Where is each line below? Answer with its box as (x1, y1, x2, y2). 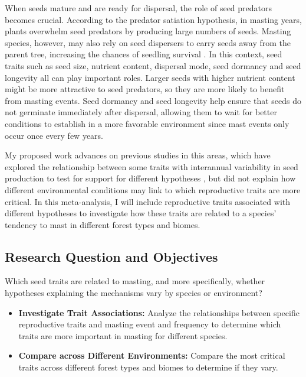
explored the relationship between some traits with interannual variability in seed (5, 160, 298, 173)
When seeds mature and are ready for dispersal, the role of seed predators (5, 2, 272, 14)
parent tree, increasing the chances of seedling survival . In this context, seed (5, 48, 282, 60)
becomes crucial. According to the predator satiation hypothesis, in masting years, (5, 13, 302, 25)
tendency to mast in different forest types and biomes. (5, 218, 200, 230)
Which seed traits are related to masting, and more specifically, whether (5, 275, 265, 287)
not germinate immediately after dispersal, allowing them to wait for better (5, 106, 277, 118)
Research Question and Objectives (5, 247, 218, 265)
